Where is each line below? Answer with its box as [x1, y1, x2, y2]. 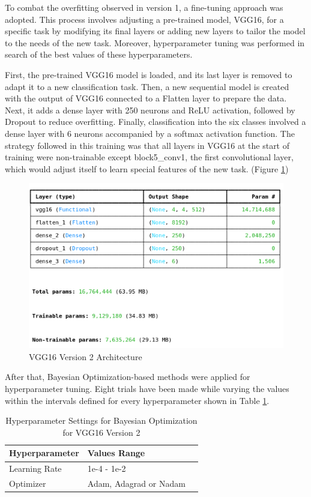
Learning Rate [9, 462, 62, 475]
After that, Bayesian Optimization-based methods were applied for [5, 370, 250, 383]
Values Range [87, 447, 145, 459]
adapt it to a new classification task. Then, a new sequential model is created [5, 80, 289, 92]
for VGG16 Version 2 [62, 426, 140, 438]
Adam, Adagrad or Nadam [87, 477, 186, 490]
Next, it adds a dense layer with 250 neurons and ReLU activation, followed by [5, 103, 295, 116]
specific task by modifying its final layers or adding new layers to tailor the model [5, 25, 306, 37]
